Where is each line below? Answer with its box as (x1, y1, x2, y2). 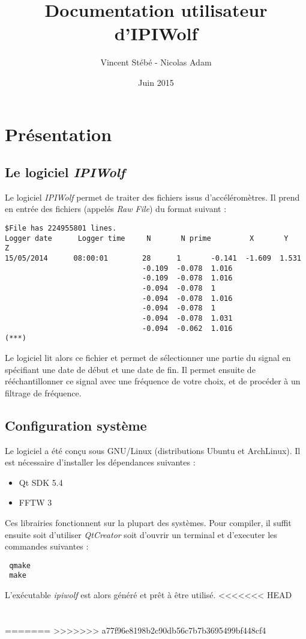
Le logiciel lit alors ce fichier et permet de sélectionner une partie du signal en (5, 351, 291, 363)
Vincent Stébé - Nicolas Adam (100, 56, 212, 68)
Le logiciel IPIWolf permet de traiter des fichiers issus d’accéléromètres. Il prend (5, 190, 300, 203)
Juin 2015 (138, 76, 174, 88)
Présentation (5, 121, 112, 146)
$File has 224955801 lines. (5, 224, 117, 233)
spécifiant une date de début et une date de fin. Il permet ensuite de (5, 363, 256, 375)
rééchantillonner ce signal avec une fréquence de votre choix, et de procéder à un (5, 375, 301, 387)
